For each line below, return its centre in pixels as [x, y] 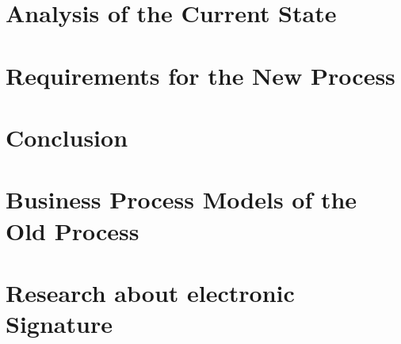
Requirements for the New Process [200, 75]
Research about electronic [150, 292]
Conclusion [67, 137]
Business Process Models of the [181, 199]
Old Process [73, 230]
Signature [59, 324]
